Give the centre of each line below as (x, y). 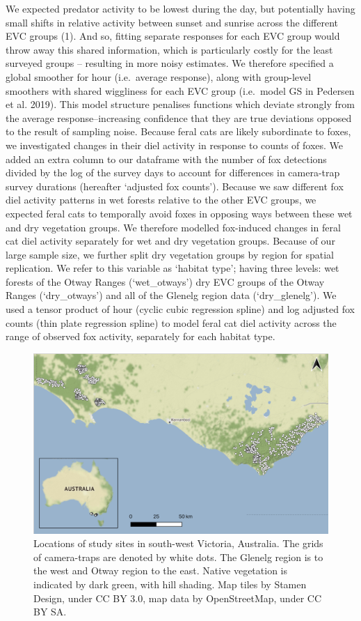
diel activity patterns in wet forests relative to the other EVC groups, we (161, 200)
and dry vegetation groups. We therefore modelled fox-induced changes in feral (173, 227)
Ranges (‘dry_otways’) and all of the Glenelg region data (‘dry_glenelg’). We (171, 295)
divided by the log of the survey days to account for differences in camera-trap (173, 172)
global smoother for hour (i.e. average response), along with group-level (159, 76)
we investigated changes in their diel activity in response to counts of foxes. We (175, 145)
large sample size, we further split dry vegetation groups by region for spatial (170, 254)
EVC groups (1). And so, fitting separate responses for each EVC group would (173, 36)
